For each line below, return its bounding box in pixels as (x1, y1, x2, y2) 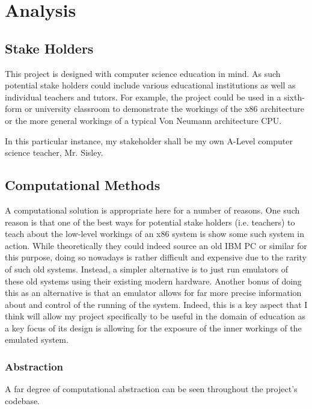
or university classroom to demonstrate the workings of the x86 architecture (25, 102, 305, 115)
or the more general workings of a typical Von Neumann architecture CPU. (5, 114, 282, 126)
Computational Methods (5, 176, 161, 194)
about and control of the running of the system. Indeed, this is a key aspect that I (5, 298, 308, 310)
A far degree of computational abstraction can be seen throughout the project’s (5, 383, 298, 395)
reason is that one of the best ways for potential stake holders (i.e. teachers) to (5, 215, 295, 228)
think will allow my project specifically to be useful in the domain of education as (5, 310, 306, 322)
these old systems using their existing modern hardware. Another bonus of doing (5, 274, 302, 287)
